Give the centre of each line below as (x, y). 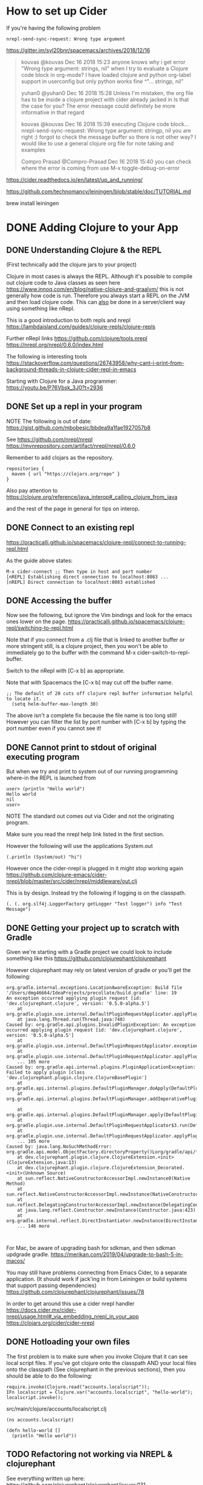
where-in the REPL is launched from (51, 778)
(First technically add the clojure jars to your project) (72, 264)
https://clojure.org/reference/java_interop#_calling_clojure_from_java (92, 497)
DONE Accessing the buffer (59, 600)
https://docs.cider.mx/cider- (41, 1310)
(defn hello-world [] (34, 1430)
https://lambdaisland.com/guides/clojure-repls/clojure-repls (81, 326)
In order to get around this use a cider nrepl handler (70, 1304)
